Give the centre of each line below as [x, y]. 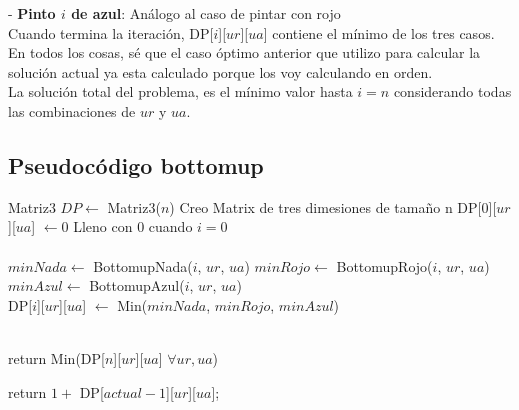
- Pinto [32, 13]
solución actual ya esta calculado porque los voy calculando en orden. [220, 71]
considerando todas [452, 91]
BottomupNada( [143, 265]
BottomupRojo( [384, 265]
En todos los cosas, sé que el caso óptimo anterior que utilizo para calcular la [244, 52]
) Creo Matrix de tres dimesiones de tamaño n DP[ [325, 206]
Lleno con [103, 226]
